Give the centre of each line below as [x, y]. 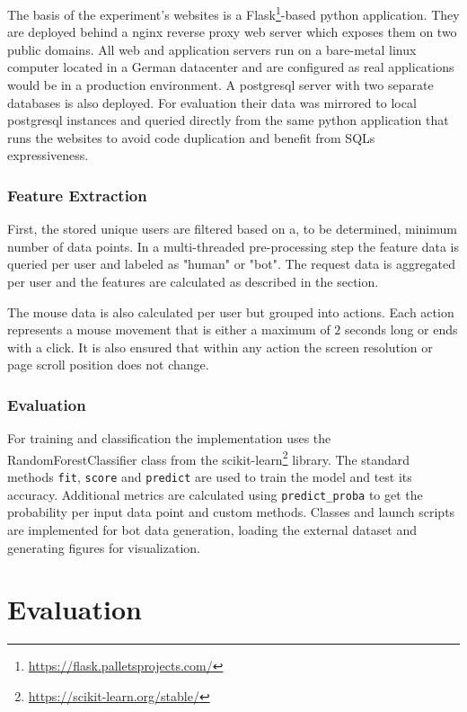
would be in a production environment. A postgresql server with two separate [220, 85]
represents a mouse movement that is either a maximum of [169, 329]
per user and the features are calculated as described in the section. [193, 281]
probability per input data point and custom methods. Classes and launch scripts [231, 512]
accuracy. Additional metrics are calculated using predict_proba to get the [215, 494]
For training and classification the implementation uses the [169, 438]
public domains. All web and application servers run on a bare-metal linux [212, 49]
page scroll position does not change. [108, 365]
